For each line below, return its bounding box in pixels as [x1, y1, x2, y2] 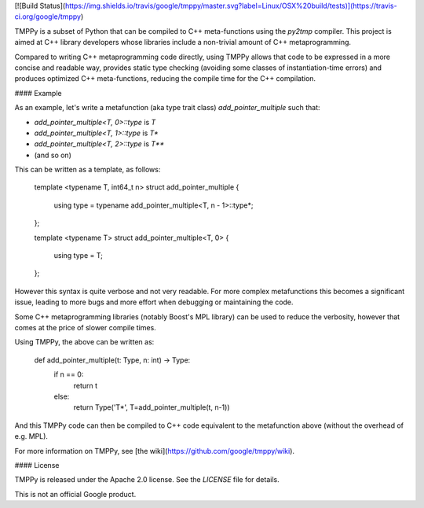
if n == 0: [53, 370, 84, 379]
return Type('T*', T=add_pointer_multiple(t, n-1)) [73, 403, 231, 412]
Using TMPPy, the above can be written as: [14, 337, 155, 347]
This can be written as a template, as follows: [14, 165, 161, 175]
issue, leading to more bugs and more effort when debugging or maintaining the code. [14, 297, 294, 307]
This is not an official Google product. [14, 489, 137, 499]
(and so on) [34, 150, 72, 160]
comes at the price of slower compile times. [14, 322, 156, 332]
